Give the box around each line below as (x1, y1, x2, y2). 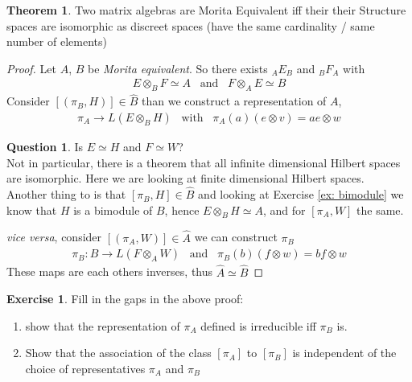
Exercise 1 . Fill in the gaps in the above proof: (6, 290, 244, 307)
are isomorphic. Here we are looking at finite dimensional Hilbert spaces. (6, 170, 365, 187)
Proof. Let (6, 60, 56, 76)
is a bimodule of (73, 201, 153, 218)
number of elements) (6, 33, 107, 50)
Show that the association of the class (25, 344, 212, 361)
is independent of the (292, 344, 397, 361)
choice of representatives (25, 359, 146, 376)
